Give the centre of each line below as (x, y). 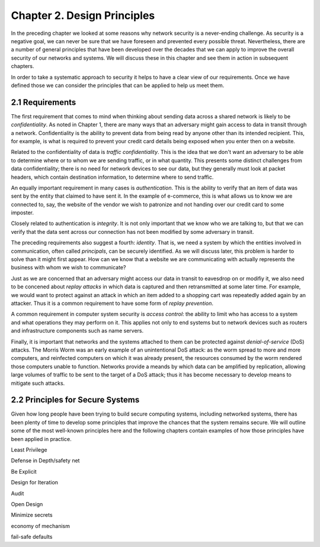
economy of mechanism (41, 526)
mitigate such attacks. (38, 383)
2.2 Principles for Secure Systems (75, 400)
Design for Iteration (35, 482)
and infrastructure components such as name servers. (77, 331)
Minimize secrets (32, 515)
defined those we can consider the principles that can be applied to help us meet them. (118, 85)
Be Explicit (24, 471)
